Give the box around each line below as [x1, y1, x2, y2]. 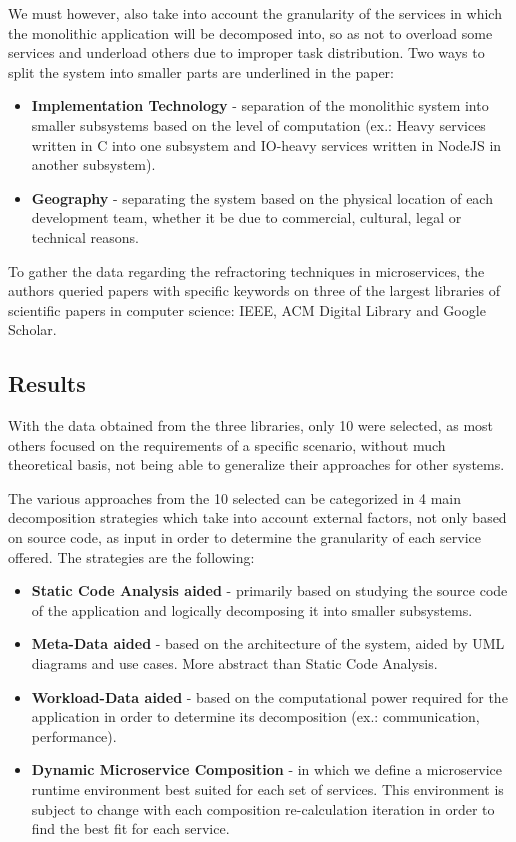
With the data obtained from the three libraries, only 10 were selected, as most [8, 415, 494, 436]
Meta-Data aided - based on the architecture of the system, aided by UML [31, 633, 505, 654]
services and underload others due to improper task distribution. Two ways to [8, 42, 485, 63]
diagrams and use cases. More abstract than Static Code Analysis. [31, 653, 438, 674]
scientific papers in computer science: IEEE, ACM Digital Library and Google [8, 299, 486, 320]
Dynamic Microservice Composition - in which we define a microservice [31, 759, 502, 780]
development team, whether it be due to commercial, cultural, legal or [31, 207, 462, 228]
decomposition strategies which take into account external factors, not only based [8, 507, 507, 528]
